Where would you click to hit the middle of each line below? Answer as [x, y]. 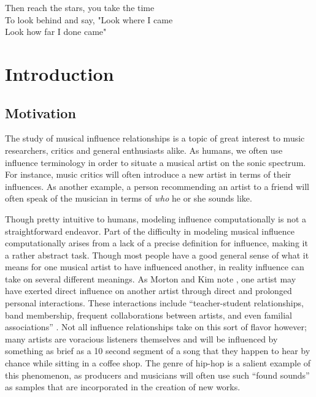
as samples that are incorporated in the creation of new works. [123, 387]
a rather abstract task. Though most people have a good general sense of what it [157, 255]
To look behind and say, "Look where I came [89, 19]
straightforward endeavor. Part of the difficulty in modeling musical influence [150, 231]
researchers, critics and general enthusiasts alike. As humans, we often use [144, 150]
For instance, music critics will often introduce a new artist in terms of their [148, 174]
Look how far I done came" [56, 32]
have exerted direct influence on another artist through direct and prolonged [148, 291]
